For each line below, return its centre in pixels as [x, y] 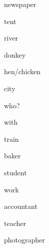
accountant [21, 206]
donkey [15, 54]
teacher [15, 223]
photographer [24, 240]
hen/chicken [22, 71]
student [15, 172]
